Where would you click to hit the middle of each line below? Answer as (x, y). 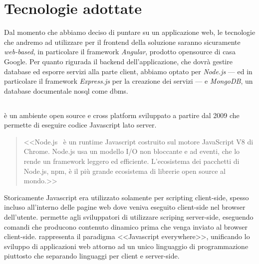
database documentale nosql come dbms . (66, 90)
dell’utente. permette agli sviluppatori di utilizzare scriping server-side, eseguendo (129, 217)
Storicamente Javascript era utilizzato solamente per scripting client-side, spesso (127, 197)
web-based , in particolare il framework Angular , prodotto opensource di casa (120, 52)
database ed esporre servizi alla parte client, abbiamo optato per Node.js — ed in (128, 71)
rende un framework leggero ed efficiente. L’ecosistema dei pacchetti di (131, 161)
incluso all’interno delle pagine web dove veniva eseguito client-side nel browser (125, 207)
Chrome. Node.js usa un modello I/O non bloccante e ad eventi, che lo (132, 151)
